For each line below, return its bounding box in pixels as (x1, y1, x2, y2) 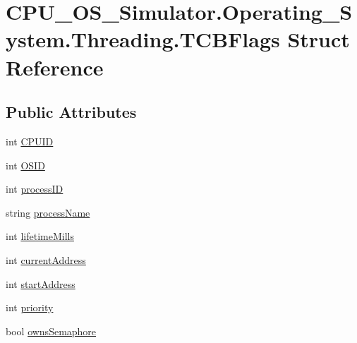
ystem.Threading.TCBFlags (6, 25, 280, 54)
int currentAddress (6, 252, 86, 267)
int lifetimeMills (6, 229, 74, 243)
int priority (6, 300, 54, 315)
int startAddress (6, 276, 75, 291)
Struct (287, 25, 350, 54)
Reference (6, 52, 104, 81)
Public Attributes (6, 101, 137, 123)
